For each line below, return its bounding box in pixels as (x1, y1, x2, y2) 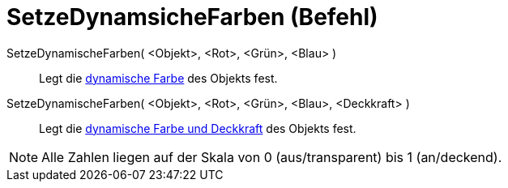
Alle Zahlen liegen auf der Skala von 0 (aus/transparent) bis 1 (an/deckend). (41, 148, 502, 165)
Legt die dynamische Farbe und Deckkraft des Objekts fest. (39, 121, 356, 135)
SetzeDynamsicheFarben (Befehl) (6, 3, 378, 31)
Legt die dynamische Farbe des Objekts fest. (39, 70, 278, 85)
